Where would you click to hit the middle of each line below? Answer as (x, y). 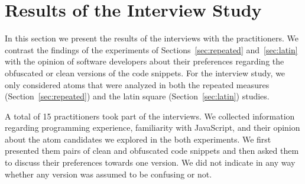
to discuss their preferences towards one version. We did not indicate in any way (150, 162)
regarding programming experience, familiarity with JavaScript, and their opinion (152, 127)
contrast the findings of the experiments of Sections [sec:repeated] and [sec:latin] (151, 49)
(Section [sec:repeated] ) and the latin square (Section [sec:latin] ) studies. (137, 96)
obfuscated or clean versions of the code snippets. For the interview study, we (145, 72)
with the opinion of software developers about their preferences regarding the (145, 61)
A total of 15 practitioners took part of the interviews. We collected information (150, 116)
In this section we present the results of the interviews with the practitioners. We (152, 38)
